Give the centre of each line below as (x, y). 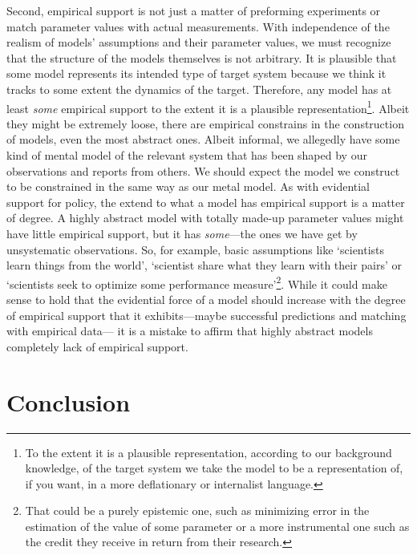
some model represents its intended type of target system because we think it (196, 73)
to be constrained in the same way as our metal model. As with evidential (188, 186)
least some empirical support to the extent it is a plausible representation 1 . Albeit (208, 107)
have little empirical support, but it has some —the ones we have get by (182, 233)
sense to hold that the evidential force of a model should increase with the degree (206, 299)
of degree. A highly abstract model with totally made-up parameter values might (205, 218)
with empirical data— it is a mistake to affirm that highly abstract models (190, 331)
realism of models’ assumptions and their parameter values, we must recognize (199, 42)
